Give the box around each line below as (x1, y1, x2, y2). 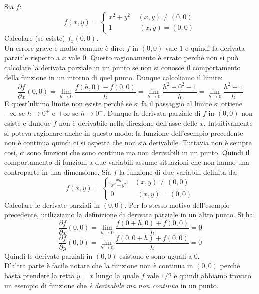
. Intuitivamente (203, 117, 253, 128)
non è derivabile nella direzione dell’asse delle (59, 117, 198, 128)
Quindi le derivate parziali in (4, 250, 93, 261)
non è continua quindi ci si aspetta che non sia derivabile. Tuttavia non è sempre (4, 137, 252, 148)
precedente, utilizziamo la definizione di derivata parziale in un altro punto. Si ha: (4, 209, 255, 220)
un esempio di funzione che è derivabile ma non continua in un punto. (4, 280, 219, 290)
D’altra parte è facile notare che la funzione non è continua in (4, 260, 193, 271)
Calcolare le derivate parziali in (4, 199, 100, 210)
